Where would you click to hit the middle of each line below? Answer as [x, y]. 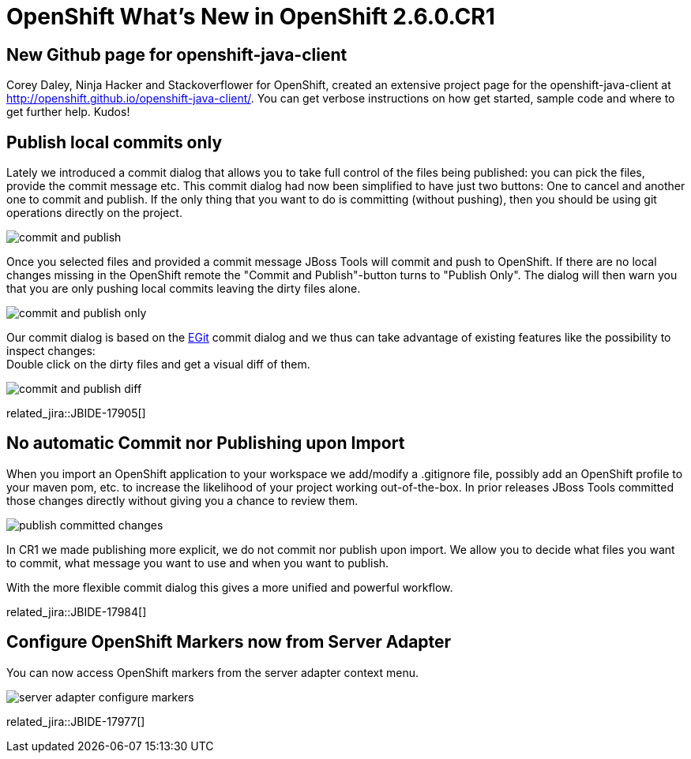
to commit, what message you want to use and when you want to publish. [198, 563]
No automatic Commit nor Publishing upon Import [206, 443]
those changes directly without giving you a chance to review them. [182, 500]
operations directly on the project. [94, 213]
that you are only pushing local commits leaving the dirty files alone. [184, 289]
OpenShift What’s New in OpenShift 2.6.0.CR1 [251, 17]
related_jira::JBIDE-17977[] [76, 721]
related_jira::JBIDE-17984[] [77, 611]
